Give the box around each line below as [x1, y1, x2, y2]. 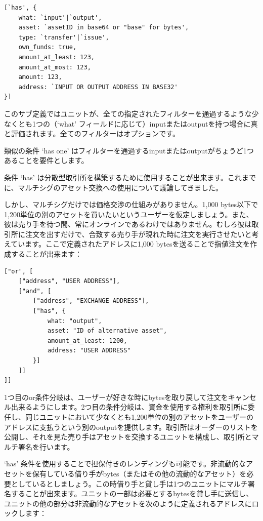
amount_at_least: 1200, [47, 337, 127, 344]
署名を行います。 [18, 441, 74, 452]
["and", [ [18, 287, 52, 295]
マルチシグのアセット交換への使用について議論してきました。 [18, 182, 223, 192]
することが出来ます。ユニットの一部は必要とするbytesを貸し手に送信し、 [11, 488, 253, 499]
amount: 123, [18, 73, 62, 81]
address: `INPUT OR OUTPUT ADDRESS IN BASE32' [18, 83, 178, 91]
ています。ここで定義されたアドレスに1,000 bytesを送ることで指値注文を [11, 238, 250, 249]
